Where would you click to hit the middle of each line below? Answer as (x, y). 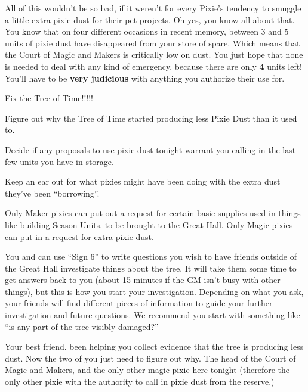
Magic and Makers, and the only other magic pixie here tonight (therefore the (147, 370)
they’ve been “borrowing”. (52, 193)
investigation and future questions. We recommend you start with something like (153, 315)
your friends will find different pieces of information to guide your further (139, 303)
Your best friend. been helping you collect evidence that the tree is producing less (154, 346)
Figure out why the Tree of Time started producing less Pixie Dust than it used (151, 118)
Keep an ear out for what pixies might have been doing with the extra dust (143, 181)
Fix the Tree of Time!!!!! (49, 98)
